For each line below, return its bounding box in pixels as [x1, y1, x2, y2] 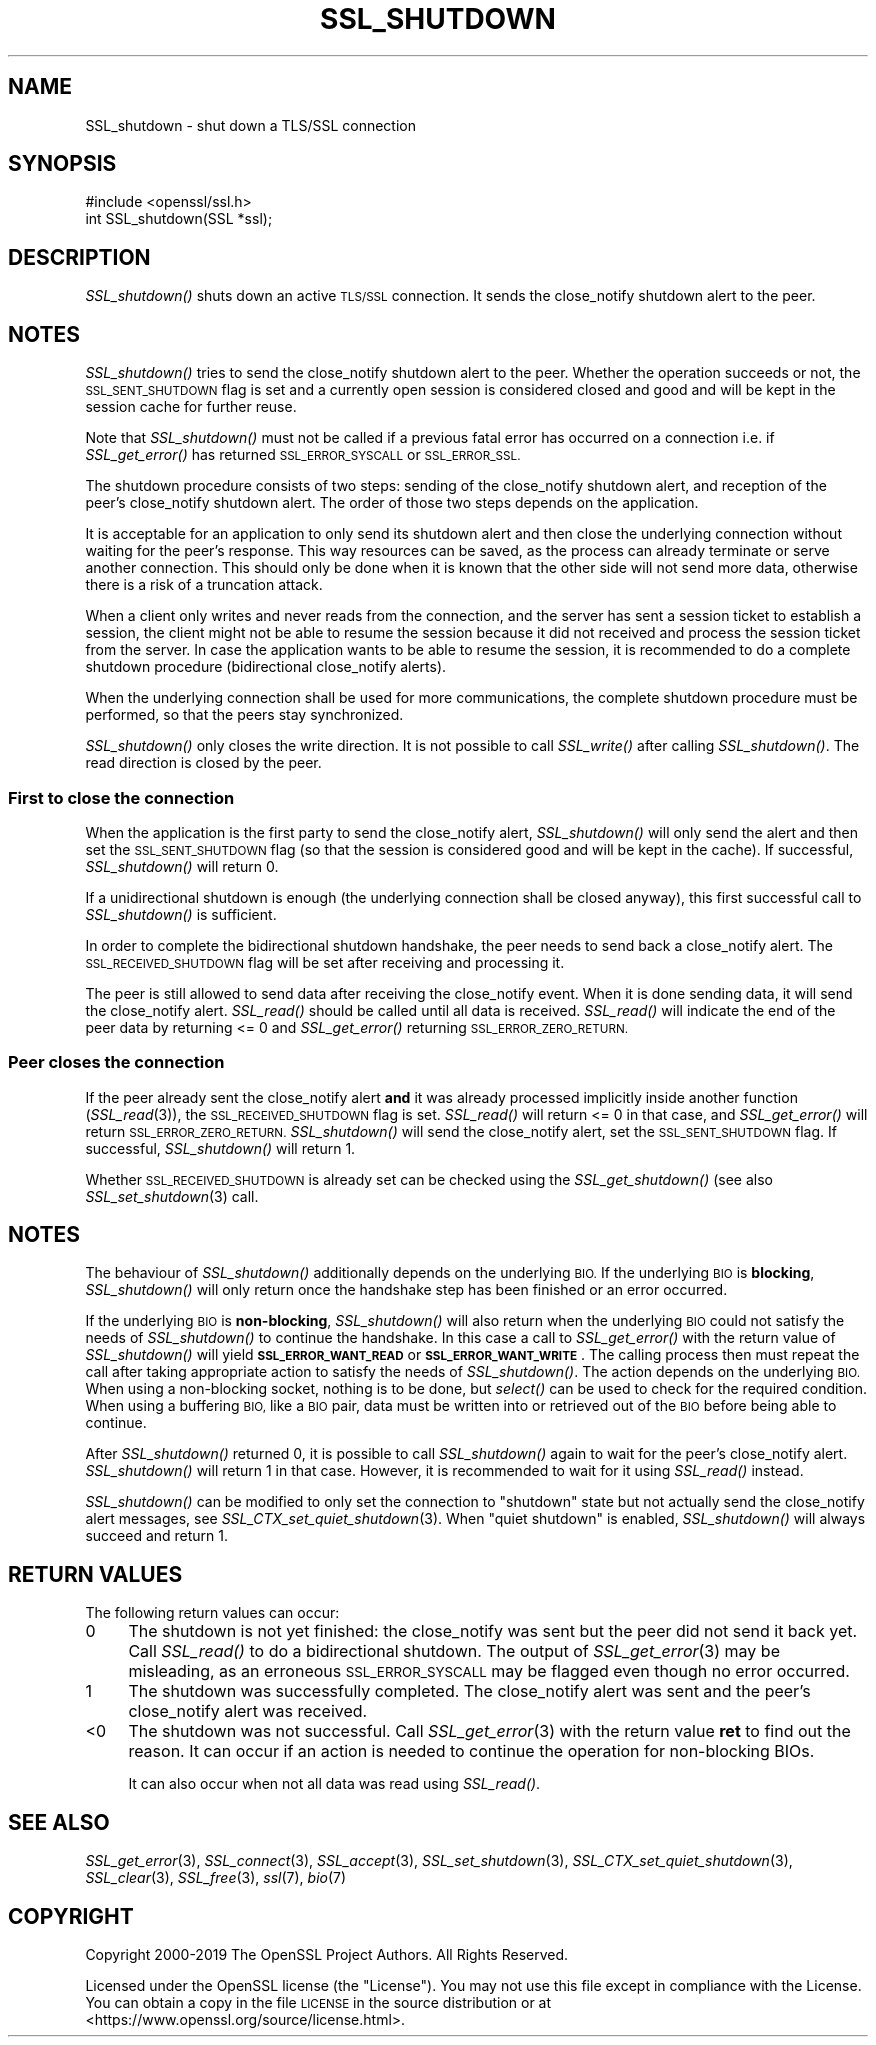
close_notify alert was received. [128, 1701, 368, 1722]
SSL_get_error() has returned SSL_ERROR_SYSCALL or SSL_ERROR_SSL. [85, 446, 521, 464]
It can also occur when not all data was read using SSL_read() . [128, 1775, 541, 1793]
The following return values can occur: [85, 1604, 340, 1622]
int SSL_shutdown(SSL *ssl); [85, 210, 273, 228]
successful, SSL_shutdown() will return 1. [85, 1139, 356, 1157]
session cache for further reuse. [85, 398, 297, 416]
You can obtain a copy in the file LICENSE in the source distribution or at [85, 1994, 552, 2011]
